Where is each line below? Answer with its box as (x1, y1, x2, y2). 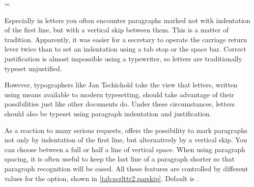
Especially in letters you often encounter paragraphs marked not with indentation (4, 15, 251, 25)
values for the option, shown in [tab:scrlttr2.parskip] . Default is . (4, 173, 199, 183)
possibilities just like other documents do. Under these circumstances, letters (4, 99, 235, 109)
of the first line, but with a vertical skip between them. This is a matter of (4, 25, 229, 35)
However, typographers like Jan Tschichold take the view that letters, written (4, 80, 238, 90)
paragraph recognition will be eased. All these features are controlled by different (4, 163, 248, 173)
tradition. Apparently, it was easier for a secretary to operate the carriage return (4, 34, 247, 44)
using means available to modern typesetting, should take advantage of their (4, 89, 234, 99)
